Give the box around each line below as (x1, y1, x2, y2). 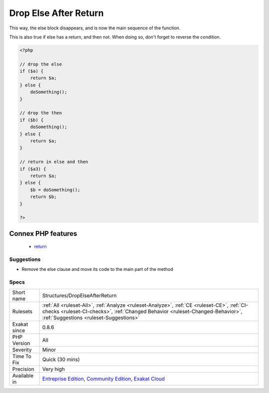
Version (12, 340, 30, 347)
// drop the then (19, 110, 62, 116)
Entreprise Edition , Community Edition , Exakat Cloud (42, 375, 165, 382)
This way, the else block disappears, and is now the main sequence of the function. (9, 25, 181, 31)
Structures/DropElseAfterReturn (42, 292, 117, 299)
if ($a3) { (19, 166, 46, 172)
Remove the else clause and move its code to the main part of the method (21, 266, 173, 272)
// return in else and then (19, 159, 88, 165)
